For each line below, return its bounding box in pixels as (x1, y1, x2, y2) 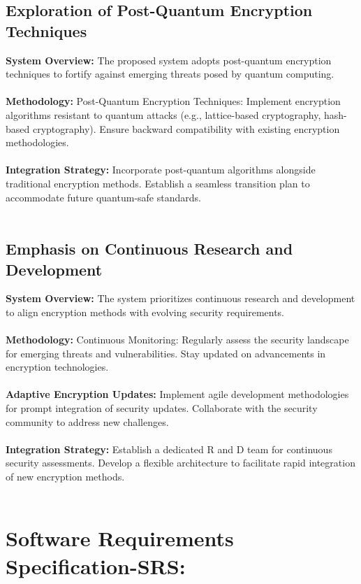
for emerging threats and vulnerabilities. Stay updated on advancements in (6, 346, 326, 360)
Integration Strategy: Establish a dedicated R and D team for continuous (6, 441, 332, 456)
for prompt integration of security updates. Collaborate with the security (6, 401, 318, 415)
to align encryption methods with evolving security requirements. (6, 304, 285, 319)
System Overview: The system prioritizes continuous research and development (6, 291, 355, 306)
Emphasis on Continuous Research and (6, 238, 293, 259)
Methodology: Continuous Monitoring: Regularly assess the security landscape (6, 332, 349, 347)
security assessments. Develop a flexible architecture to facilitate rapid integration (6, 455, 355, 470)
